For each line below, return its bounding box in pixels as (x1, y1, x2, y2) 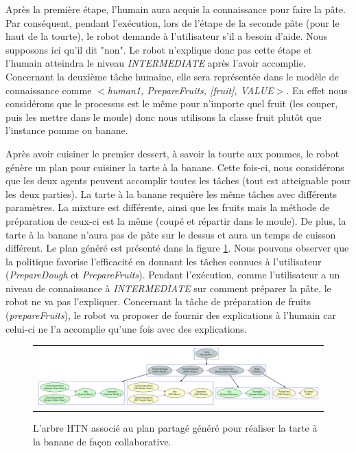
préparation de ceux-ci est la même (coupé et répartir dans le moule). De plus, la (5, 213, 346, 228)
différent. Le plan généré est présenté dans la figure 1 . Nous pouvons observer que (5, 241, 349, 255)
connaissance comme (5, 82, 92, 97)
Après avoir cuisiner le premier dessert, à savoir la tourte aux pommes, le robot (5, 146, 340, 160)
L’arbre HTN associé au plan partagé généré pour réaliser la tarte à (33, 420, 318, 434)
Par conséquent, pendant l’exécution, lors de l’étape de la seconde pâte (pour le (5, 15, 340, 30)
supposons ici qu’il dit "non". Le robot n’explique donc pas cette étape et (5, 42, 312, 56)
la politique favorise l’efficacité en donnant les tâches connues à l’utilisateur (5, 254, 322, 268)
